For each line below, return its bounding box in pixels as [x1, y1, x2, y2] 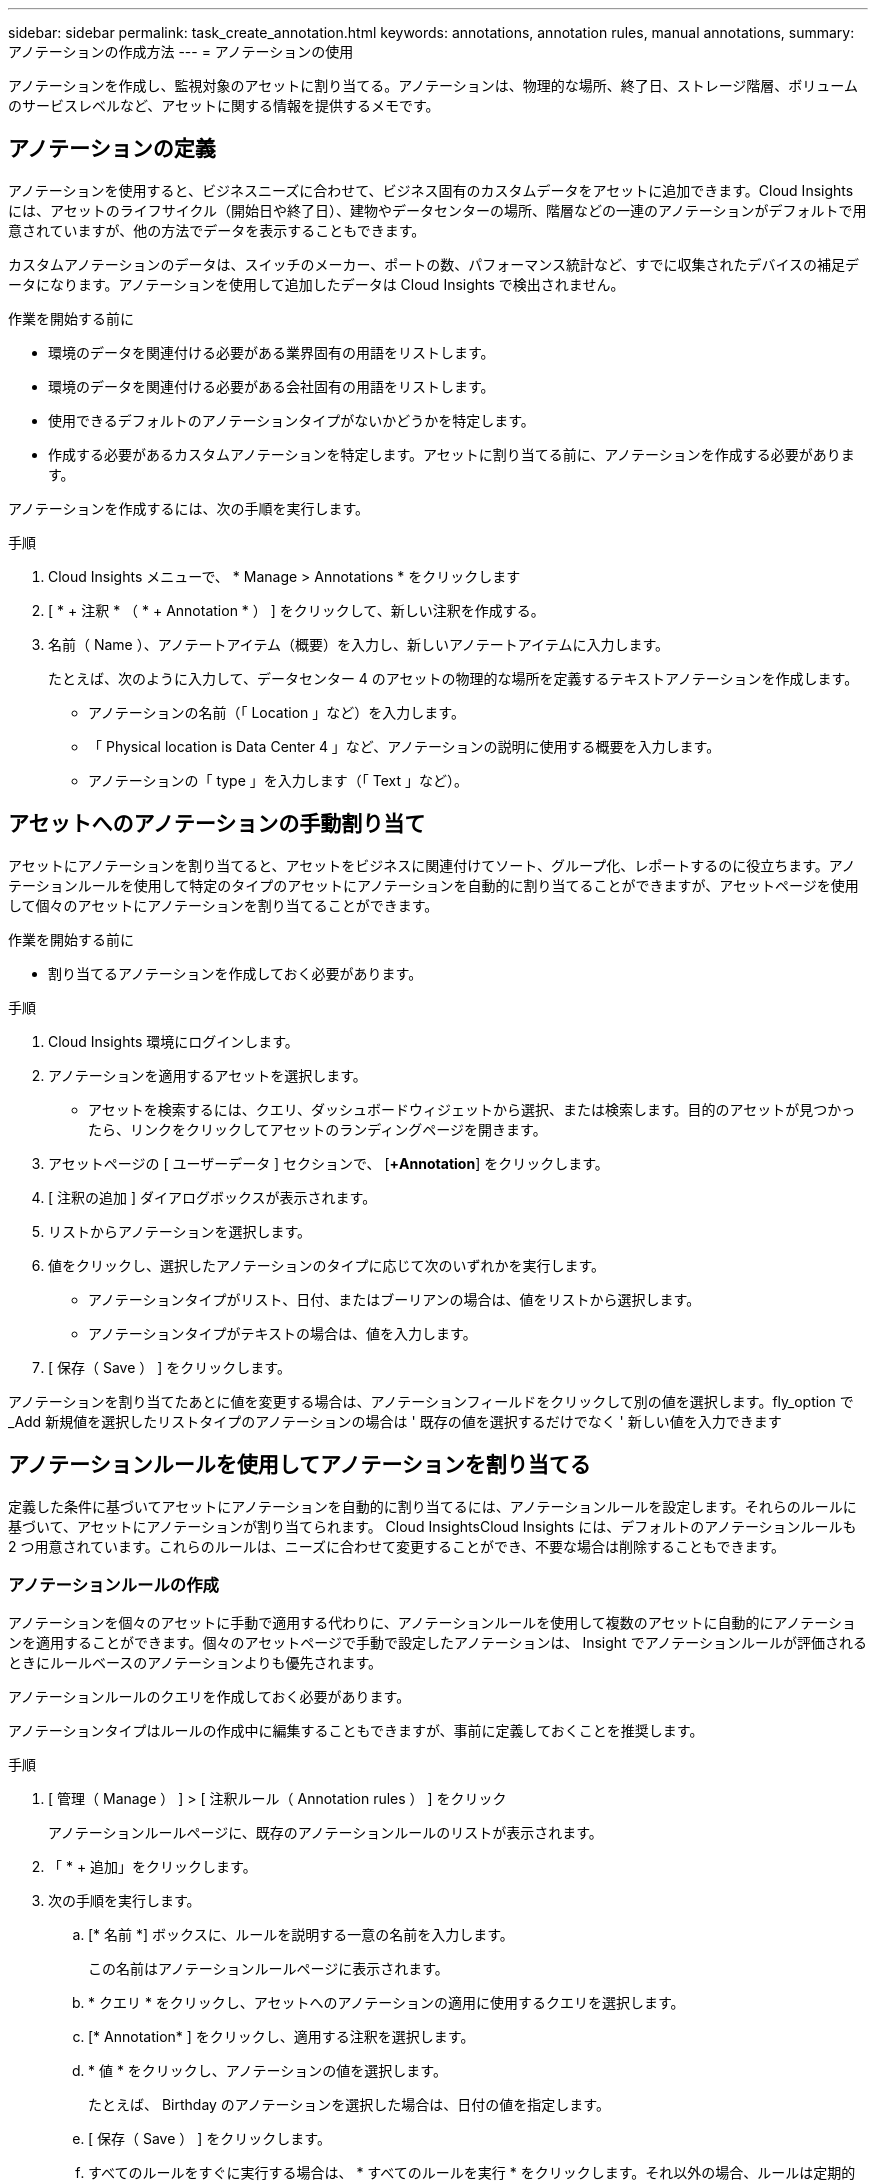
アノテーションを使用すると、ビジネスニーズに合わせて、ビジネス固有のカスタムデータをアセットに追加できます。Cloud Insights [8, 181, 854, 199]
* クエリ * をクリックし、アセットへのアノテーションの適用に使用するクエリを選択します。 [88, 1994, 685, 2012]
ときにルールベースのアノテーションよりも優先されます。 [8, 1654, 383, 1672]
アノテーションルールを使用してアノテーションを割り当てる [8, 1452, 591, 1478]
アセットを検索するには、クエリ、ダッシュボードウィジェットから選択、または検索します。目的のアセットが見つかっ [88, 1100, 856, 1118]
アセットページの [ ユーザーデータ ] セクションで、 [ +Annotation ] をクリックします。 [48, 1154, 609, 1172]
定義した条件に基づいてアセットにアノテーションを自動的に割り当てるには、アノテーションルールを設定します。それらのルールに [8, 1497, 857, 1515]
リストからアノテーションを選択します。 [48, 1222, 312, 1240]
